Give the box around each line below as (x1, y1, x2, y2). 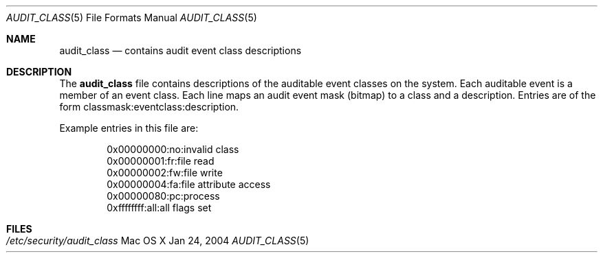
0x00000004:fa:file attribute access (107, 178, 271, 190)
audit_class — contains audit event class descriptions (59, 45, 302, 56)
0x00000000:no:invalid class (107, 143, 239, 155)
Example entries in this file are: (59, 122, 199, 134)
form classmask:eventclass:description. (59, 101, 239, 113)
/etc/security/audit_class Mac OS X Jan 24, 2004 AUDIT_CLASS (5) (6, 235, 309, 246)
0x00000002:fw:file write (107, 167, 223, 178)
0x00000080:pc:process (107, 190, 220, 202)
